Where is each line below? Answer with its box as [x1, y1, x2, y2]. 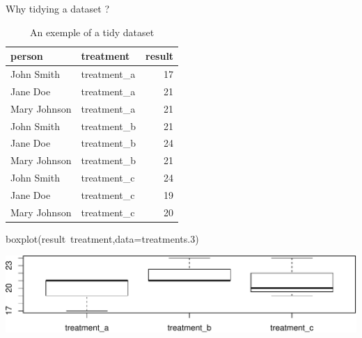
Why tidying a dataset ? [6, 1, 110, 15]
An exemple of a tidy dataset [29, 24, 155, 39]
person [10, 49, 43, 63]
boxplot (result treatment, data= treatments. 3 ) [6, 231, 199, 246]
